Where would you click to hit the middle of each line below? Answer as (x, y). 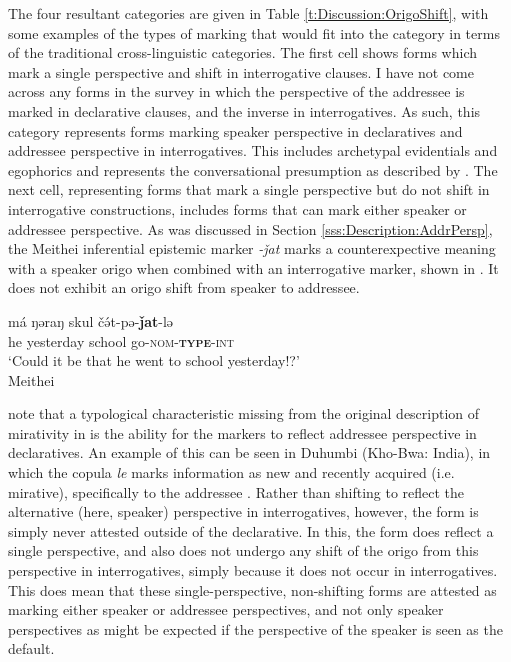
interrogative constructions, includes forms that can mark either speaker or (237, 208)
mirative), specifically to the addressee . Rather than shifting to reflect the (236, 491)
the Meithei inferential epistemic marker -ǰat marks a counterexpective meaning (252, 248)
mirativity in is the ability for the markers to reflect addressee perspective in (242, 432)
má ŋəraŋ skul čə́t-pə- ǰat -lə (91, 320)
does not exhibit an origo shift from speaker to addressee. (184, 287)
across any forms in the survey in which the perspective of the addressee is (236, 91)
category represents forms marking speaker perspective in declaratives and (235, 130)
